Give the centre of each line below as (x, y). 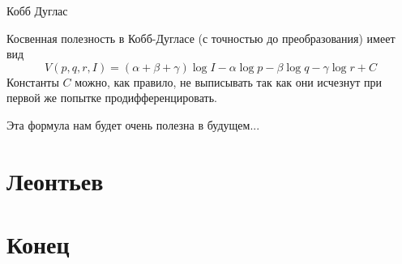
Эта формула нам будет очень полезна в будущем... (133, 124)
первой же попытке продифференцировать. (112, 98)
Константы (33, 81)
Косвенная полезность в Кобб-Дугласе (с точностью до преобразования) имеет (201, 38)
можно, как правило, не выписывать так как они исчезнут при (229, 81)
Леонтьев (55, 180)
